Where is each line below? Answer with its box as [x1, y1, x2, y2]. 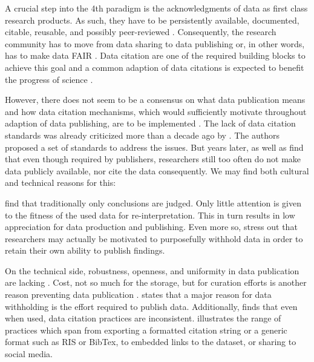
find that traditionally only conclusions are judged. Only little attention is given [5, 196, 301, 209]
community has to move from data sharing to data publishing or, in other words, [5, 37, 305, 50]
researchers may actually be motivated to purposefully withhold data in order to [5, 232, 303, 245]
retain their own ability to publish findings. [5, 244, 165, 257]
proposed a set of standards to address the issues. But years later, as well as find [5, 140, 304, 153]
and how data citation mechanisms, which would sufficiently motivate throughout [5, 105, 307, 117]
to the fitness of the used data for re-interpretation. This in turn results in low [5, 208, 295, 221]
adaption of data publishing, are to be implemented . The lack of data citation [5, 117, 296, 130]
